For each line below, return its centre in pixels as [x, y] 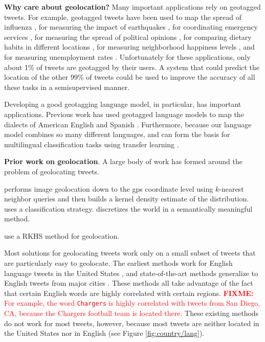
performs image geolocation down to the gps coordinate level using [109, 188]
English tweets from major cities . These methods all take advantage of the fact [129, 283]
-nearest [231, 188]
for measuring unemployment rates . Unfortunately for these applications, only [127, 56]
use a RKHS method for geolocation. [62, 235]
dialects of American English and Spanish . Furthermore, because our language [128, 124]
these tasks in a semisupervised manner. [67, 87]
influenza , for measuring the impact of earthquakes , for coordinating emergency [131, 27]
